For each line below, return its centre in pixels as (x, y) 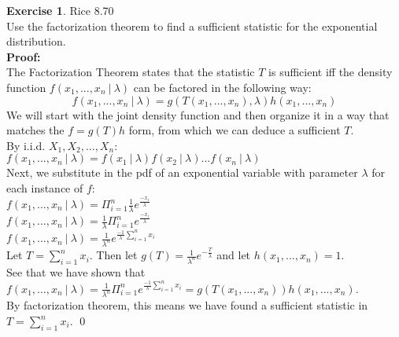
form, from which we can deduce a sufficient (235, 130)
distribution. (36, 41)
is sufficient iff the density (331, 72)
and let (234, 255)
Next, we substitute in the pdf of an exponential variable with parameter (182, 172)
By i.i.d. (26, 145)
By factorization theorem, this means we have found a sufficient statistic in (187, 305)
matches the (35, 130)
